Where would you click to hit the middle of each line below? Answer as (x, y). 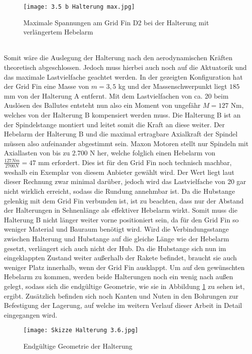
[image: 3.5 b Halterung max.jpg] (79, 7)
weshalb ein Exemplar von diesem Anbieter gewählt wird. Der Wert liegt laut (119, 172)
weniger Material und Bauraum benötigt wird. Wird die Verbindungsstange (117, 229)
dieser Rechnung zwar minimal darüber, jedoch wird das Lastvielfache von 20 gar (125, 181)
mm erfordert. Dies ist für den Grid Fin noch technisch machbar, (135, 162)
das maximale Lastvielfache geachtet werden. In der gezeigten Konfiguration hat (123, 76)
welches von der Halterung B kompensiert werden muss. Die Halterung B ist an (122, 115)
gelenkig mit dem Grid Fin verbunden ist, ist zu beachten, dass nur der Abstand (124, 200)
